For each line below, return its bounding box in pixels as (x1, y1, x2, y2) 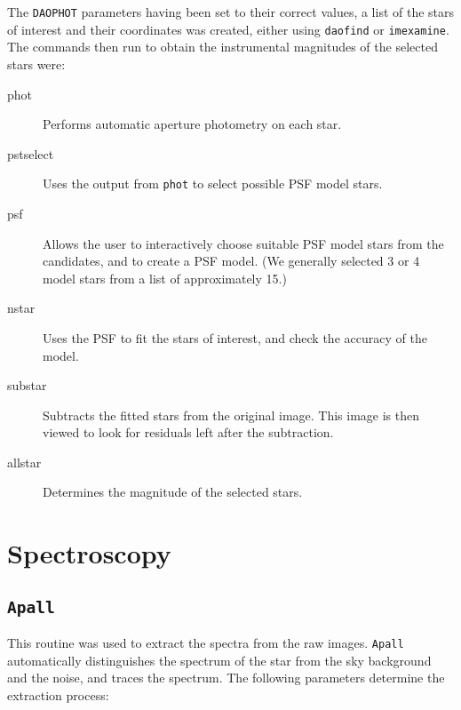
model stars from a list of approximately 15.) (43, 268, 287, 287)
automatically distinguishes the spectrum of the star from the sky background (7, 650, 432, 669)
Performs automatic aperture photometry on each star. (43, 115, 342, 133)
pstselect (7, 144, 54, 163)
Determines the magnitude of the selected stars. (43, 483, 303, 501)
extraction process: (7, 686, 109, 705)
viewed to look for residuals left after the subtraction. (43, 423, 334, 442)
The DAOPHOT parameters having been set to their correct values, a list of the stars (7, 3, 455, 20)
